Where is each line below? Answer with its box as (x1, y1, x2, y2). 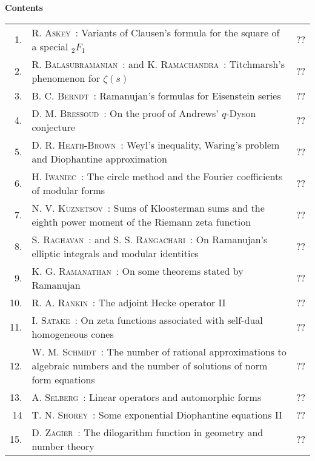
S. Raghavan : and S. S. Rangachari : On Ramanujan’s (31, 232, 268, 246)
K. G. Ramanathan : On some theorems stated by (31, 263, 244, 278)
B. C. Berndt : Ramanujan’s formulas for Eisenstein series (31, 88, 281, 103)
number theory (31, 439, 94, 453)
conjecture (31, 119, 76, 134)
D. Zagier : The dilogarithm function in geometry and (31, 425, 264, 439)
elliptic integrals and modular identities (31, 246, 199, 260)
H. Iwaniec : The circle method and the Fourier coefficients (31, 169, 283, 183)
